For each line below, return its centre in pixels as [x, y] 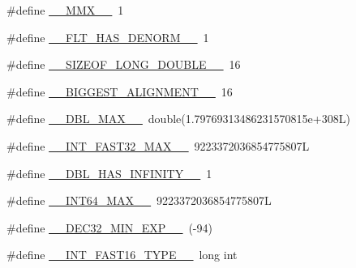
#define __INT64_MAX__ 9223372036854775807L [139, 200]
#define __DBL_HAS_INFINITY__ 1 [109, 173]
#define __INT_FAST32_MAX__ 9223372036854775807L [158, 145]
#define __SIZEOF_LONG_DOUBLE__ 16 [124, 64]
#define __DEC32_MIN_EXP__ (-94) [109, 227]
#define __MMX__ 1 [65, 10]
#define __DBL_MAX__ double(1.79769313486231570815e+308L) [178, 119]
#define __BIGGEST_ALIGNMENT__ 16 [120, 91]
